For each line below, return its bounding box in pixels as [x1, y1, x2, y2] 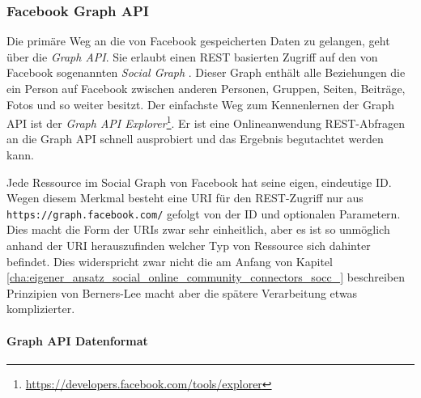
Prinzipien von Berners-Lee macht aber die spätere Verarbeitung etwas [6, 284, 358, 301]
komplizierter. [6, 300, 75, 317]
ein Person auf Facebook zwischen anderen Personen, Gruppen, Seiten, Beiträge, [6, 80, 406, 96]
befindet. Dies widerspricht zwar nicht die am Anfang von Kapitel [6, 252, 333, 269]
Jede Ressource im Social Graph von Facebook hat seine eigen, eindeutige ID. [6, 173, 392, 190]
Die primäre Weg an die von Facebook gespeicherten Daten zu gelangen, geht [6, 32, 390, 49]
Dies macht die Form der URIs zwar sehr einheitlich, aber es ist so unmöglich [6, 221, 390, 238]
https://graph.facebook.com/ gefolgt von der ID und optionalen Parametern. [6, 205, 401, 222]
